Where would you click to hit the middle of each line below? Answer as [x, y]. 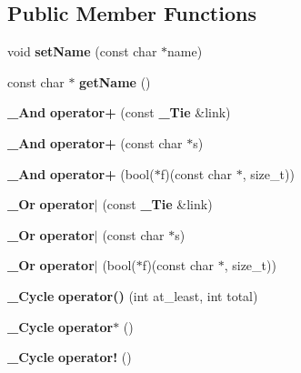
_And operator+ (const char [95, 142]
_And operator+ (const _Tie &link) [119, 112]
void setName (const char [82, 51]
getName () [115, 81]
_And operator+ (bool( [81, 173]
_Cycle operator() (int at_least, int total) [133, 295]
